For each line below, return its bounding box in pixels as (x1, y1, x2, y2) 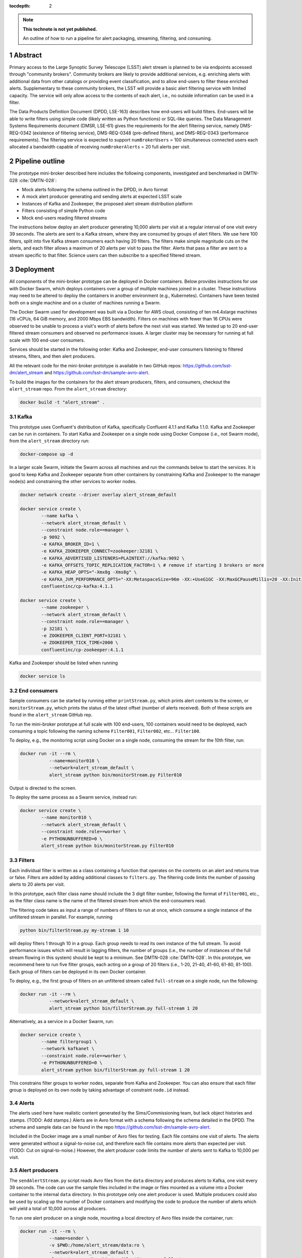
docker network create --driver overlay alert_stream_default (20, 492, 177, 498)
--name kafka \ (41, 513, 79, 519)
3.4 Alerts (9, 1099, 35, 1107)
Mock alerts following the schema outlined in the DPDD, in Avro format (22, 187, 168, 193)
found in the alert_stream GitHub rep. (9, 712, 93, 718)
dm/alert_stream (9, 370, 44, 376)
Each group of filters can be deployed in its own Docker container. (9, 969, 147, 975)
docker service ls (20, 673, 65, 679)
